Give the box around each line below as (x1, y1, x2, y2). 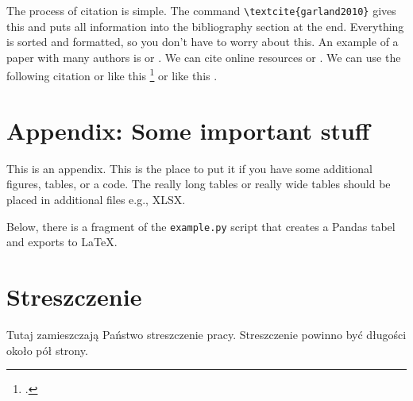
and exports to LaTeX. (6, 233, 118, 250)
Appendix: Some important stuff (6, 114, 370, 146)
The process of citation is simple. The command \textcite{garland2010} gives (6, 2, 396, 18)
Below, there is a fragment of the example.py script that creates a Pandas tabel (6, 218, 396, 234)
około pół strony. (6, 341, 88, 358)
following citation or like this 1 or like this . (6, 65, 218, 84)
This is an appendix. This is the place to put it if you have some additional (6, 160, 372, 176)
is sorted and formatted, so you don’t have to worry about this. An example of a (6, 33, 399, 50)
